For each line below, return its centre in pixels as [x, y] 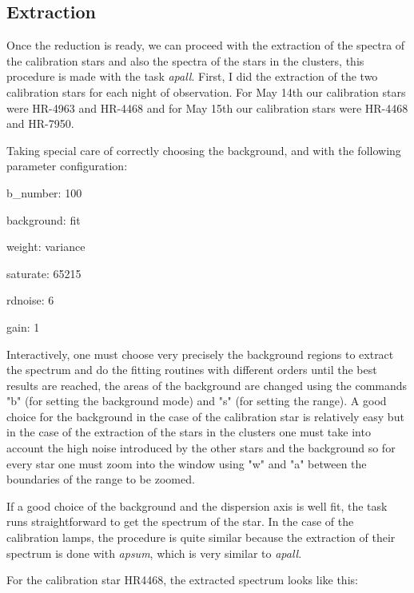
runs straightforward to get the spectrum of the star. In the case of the [180, 521]
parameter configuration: [67, 166]
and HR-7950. [40, 123]
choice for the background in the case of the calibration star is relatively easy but [205, 416]
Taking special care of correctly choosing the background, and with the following [204, 150]
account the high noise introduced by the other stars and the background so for [201, 448]
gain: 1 [23, 326]
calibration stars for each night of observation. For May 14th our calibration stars [206, 92]
